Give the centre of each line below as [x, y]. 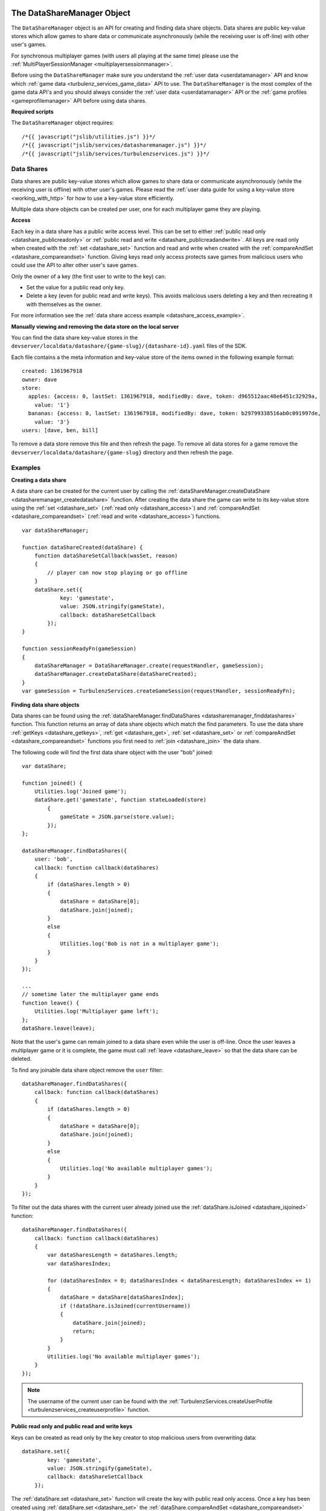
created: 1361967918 [52, 371]
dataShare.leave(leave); [59, 1028]
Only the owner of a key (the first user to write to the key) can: [88, 276]
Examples [26, 468]
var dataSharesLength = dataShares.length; [113, 1255]
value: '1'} [52, 405]
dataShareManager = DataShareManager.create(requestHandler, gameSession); [149, 666]
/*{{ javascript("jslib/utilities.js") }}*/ [89, 137]
